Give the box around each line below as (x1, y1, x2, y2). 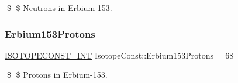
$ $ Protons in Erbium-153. (6, 68, 108, 81)
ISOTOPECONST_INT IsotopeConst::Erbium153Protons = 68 (5, 49, 234, 61)
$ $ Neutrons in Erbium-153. (6, 2, 112, 13)
